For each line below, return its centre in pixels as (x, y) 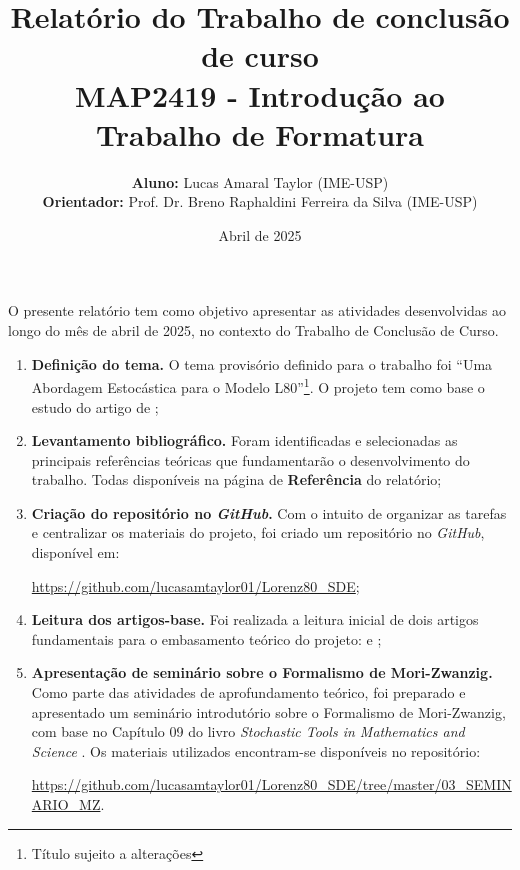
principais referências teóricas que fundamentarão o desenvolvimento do (250, 459)
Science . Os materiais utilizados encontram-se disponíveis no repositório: (256, 750)
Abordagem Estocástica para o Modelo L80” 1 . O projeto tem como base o (258, 385)
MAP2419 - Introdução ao (260, 94)
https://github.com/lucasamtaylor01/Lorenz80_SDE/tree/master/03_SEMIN (271, 784)
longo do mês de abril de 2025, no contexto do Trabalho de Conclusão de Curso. (253, 330)
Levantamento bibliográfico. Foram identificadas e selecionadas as (244, 440)
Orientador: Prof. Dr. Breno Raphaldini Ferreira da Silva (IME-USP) (260, 201)
